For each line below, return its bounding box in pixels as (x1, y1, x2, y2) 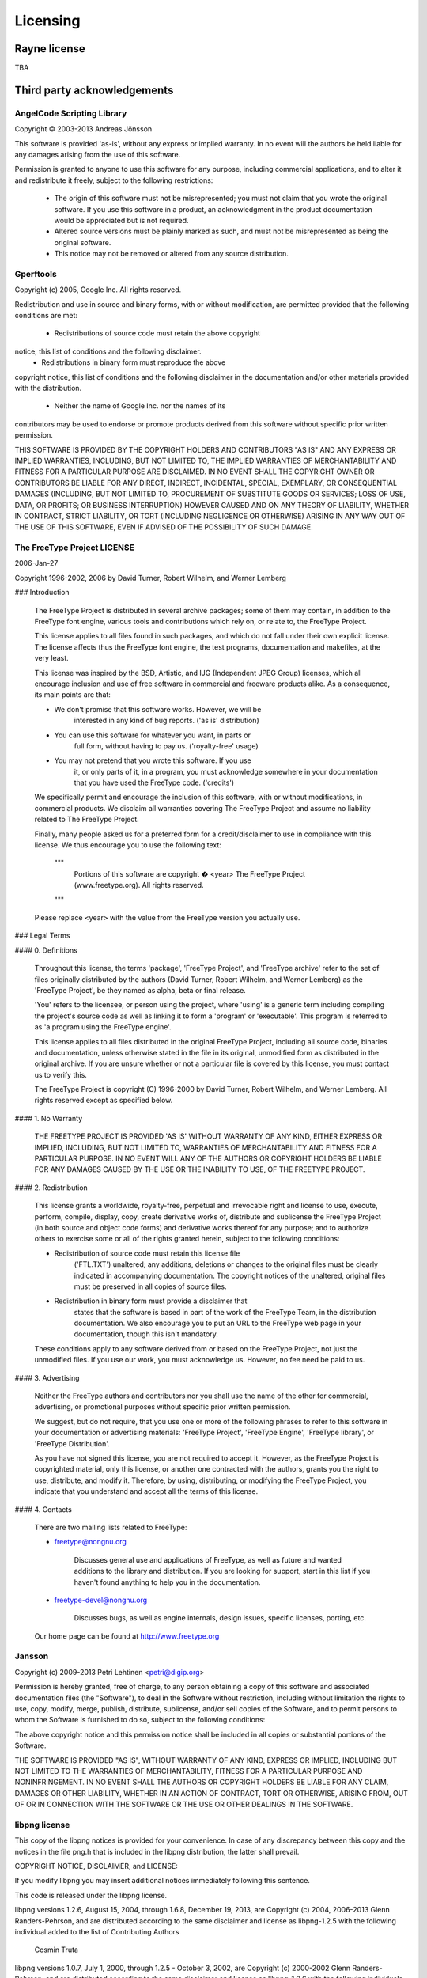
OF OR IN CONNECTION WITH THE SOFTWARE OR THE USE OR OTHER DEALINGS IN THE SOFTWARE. (14, 1800, 353, 1809)
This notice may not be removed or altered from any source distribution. (54, 249, 289, 259)
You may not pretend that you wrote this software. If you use (54, 756, 252, 765)
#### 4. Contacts (14, 1504, 73, 1514)
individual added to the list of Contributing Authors (14, 1927, 179, 1936)
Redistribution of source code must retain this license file (54, 1249, 240, 1258)
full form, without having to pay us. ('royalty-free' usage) (74, 741, 259, 751)
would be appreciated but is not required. (54, 215, 189, 225)
